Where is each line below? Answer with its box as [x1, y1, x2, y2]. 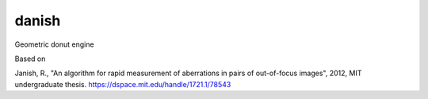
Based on [14, 54, 46, 63]
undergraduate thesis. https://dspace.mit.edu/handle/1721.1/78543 [14, 79, 231, 89]
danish [14, 12, 61, 29]
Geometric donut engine [14, 40, 94, 49]
